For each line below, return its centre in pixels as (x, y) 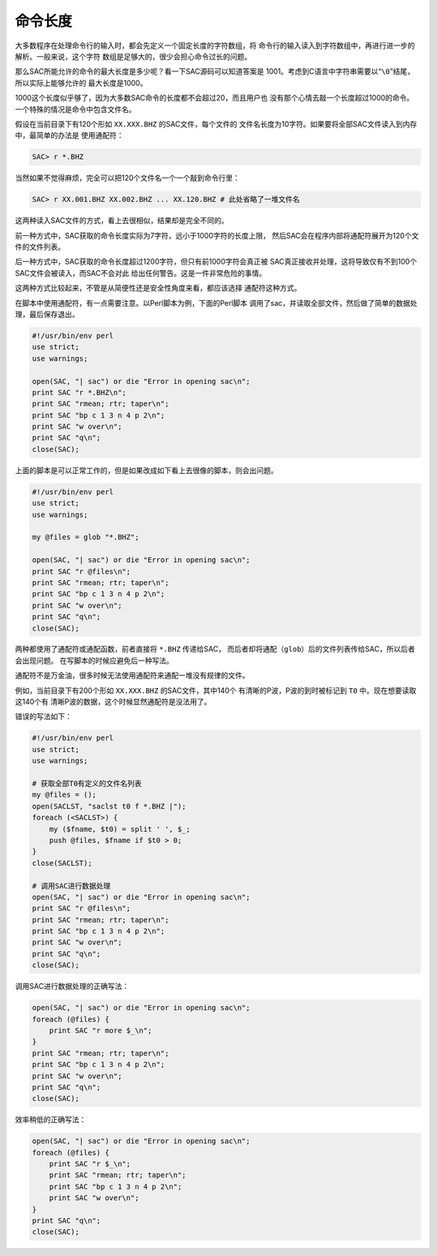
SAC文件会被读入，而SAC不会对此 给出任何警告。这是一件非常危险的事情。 (141, 273)
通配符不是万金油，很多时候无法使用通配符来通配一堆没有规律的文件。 (132, 675)
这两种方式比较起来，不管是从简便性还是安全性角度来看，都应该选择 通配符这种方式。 (158, 288)
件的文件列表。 (40, 247)
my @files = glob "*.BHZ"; (86, 537)
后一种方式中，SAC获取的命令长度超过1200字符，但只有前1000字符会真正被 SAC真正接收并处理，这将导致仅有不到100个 (216, 262)
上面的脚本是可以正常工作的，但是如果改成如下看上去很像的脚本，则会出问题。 (146, 470)
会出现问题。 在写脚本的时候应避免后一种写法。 (94, 660)
